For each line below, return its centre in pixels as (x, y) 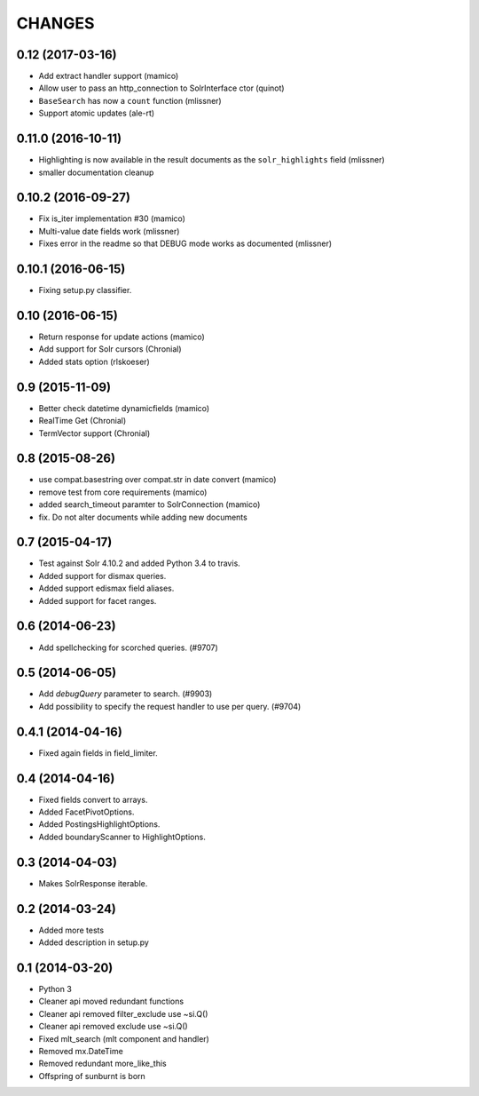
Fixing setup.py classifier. (85, 290)
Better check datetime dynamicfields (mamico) (124, 408)
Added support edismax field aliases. (106, 588)
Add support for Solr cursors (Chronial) (110, 349)
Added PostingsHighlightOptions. (99, 824)
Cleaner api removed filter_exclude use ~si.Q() (123, 1013)
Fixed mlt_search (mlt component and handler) (124, 1038)
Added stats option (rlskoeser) (94, 361)
